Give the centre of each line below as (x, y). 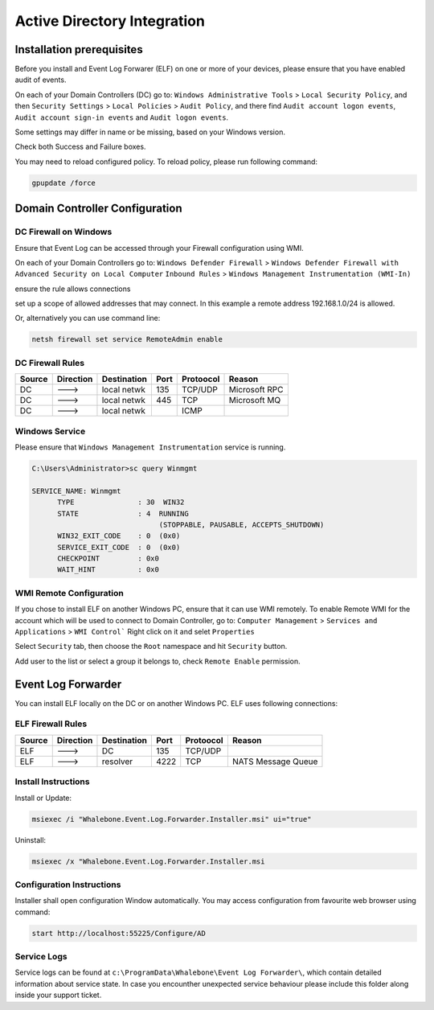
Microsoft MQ (255, 400)
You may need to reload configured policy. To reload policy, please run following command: (166, 162)
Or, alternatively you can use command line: (88, 318)
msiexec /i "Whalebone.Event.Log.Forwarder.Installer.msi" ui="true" (172, 819)
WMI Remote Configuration (69, 593)
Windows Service (50, 431)
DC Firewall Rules (49, 363)
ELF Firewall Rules (51, 724)
